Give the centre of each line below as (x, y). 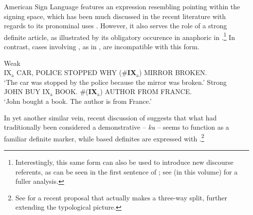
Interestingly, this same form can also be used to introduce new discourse (124, 162)
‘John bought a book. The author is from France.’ (78, 101)
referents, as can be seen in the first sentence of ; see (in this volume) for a (126, 171)
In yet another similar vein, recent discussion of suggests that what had (110, 117)
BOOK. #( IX (76, 91)
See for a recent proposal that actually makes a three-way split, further (121, 197)
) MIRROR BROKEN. (173, 72)
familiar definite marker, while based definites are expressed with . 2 (104, 137)
